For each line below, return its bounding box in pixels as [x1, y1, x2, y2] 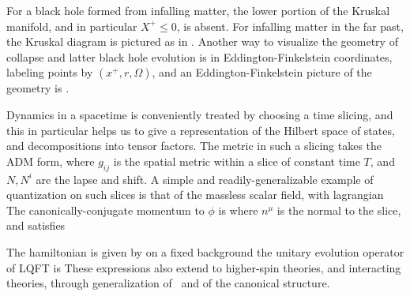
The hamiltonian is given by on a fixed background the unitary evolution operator [6, 243, 404, 260]
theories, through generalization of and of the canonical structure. [6, 275, 330, 291]
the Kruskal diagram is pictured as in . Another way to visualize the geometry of [6, 33, 398, 50]
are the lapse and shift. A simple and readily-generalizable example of [36, 170, 374, 187]
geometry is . [6, 80, 70, 96]
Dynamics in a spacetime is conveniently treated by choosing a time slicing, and [6, 106, 393, 122]
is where [218, 201, 258, 218]
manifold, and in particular [6, 17, 137, 34]
